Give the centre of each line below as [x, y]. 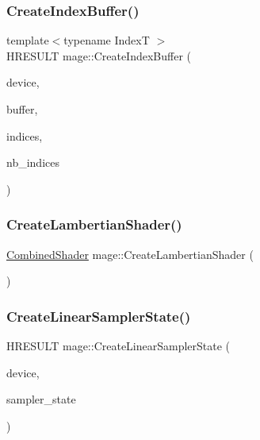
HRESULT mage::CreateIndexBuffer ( [99, 55]
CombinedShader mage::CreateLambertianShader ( [130, 254]
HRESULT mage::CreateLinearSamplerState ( [119, 345]
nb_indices [33, 162]
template [28, 40]
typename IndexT [107, 40]
